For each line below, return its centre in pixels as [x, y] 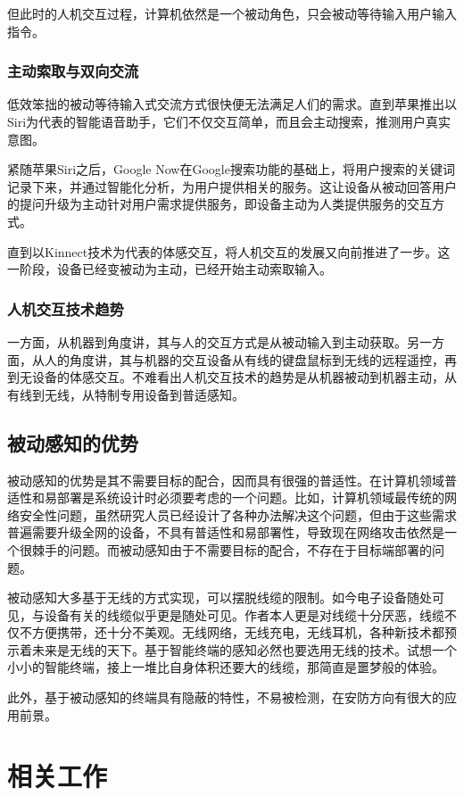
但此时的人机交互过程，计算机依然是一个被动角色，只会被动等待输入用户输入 [232, 13]
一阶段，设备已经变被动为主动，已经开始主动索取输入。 [170, 269]
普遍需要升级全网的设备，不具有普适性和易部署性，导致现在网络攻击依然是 [226, 532]
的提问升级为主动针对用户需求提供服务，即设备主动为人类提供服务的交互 [220, 204]
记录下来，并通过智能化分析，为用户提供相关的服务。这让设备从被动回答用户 [232, 186]
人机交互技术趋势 [66, 308]
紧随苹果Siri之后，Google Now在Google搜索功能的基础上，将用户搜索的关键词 [231, 169]
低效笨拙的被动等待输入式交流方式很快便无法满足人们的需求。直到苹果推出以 [232, 104]
